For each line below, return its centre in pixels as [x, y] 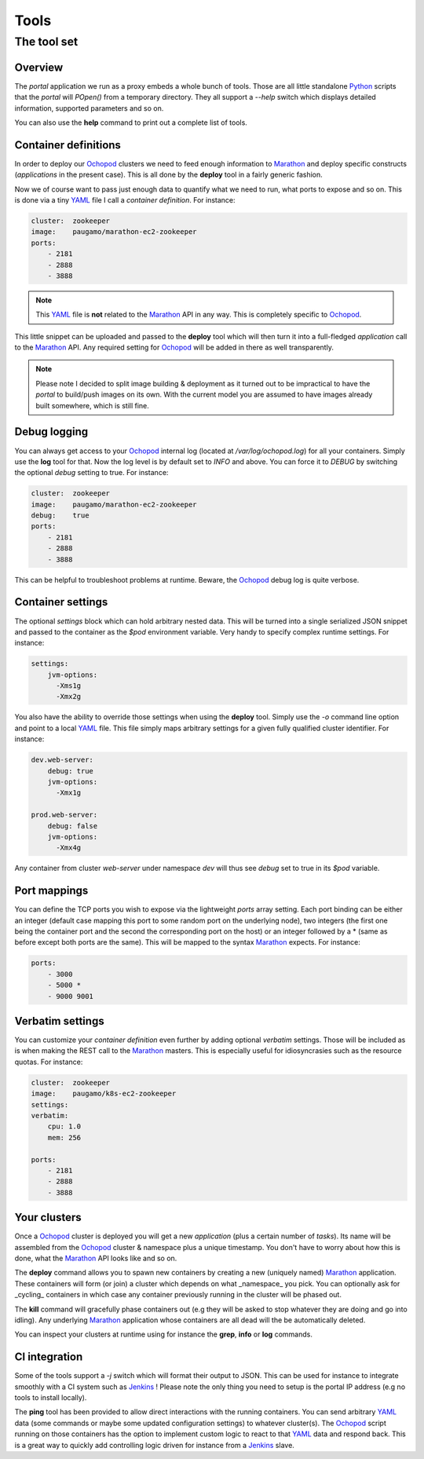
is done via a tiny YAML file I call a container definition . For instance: [125, 199]
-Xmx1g [69, 793]
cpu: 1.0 [64, 1126]
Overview [39, 67]
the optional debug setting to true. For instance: [91, 473]
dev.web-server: [62, 760]
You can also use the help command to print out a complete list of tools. [131, 122]
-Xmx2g [69, 697]
